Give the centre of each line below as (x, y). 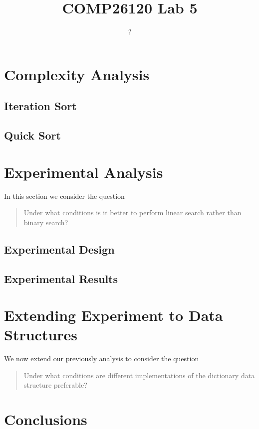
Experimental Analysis (84, 172)
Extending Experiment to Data (114, 315)
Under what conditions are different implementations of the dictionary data (139, 375)
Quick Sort (32, 135)
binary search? (46, 222)
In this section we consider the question (64, 196)
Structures (41, 335)
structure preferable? (55, 385)
